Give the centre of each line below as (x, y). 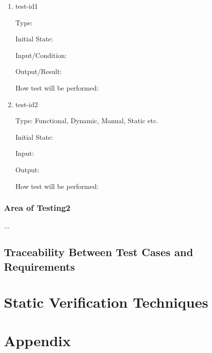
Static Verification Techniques (106, 302)
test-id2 (26, 104)
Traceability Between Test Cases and (99, 252)
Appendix (37, 340)
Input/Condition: (41, 55)
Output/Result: (38, 71)
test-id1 (26, 6)
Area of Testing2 (37, 208)
